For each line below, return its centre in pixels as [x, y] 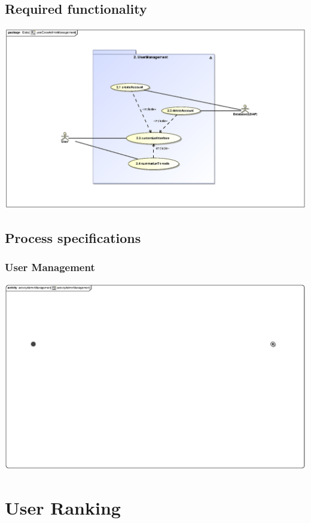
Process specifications [73, 237]
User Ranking [63, 508]
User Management [50, 267]
